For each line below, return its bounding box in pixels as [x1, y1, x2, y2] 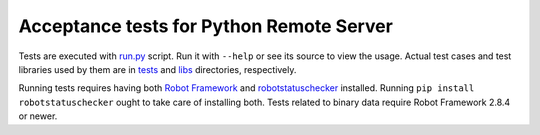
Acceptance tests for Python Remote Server [18, 15, 394, 37]
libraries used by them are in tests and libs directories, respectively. [18, 63, 297, 75]
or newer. [18, 110, 58, 122]
